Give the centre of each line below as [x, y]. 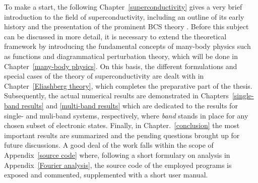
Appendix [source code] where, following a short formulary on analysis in [117, 155]
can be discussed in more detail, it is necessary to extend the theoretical [115, 36]
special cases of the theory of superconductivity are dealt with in [104, 76]
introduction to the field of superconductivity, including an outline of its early [124, 16]
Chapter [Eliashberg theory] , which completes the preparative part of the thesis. [128, 85]
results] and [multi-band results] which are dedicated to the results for [130, 105]
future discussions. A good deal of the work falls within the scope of [109, 145]
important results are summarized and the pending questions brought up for [122, 135]
